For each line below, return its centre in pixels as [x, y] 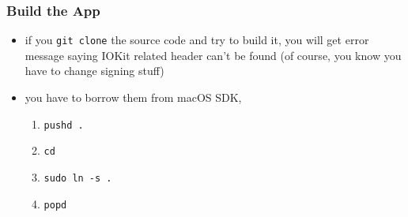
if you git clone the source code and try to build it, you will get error [197, 40]
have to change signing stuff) [94, 71]
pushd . [64, 125]
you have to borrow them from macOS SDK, [133, 97]
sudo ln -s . [78, 178]
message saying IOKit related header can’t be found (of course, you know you [213, 55]
